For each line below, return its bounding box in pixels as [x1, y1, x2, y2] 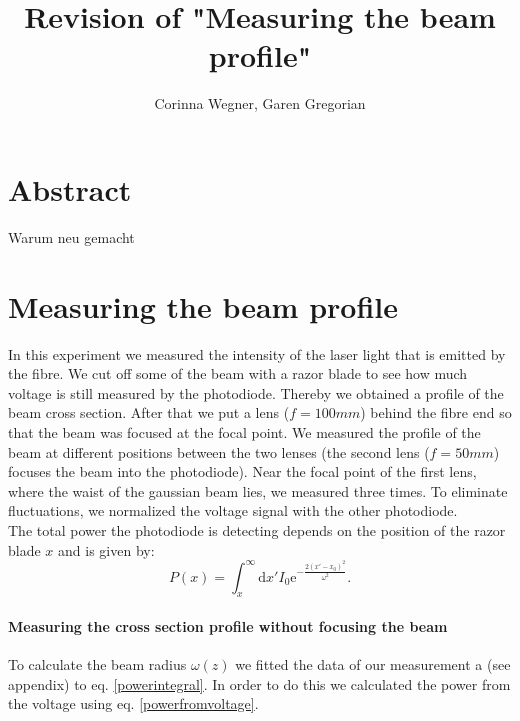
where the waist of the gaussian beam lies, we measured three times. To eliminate [8, 480, 508, 501]
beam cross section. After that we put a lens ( [8, 402, 290, 423]
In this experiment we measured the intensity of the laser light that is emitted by [8, 343, 506, 364]
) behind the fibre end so [360, 402, 512, 423]
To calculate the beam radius [8, 654, 187, 675]
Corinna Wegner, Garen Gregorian [154, 93, 366, 114]
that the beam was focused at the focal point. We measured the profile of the [8, 421, 481, 442]
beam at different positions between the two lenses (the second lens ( [8, 441, 430, 462]
